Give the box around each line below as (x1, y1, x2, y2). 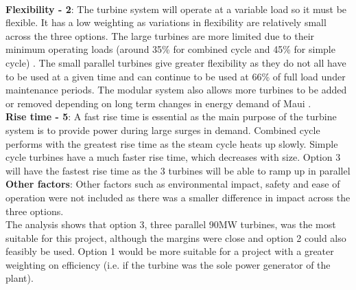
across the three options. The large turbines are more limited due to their (5, 28, 315, 43)
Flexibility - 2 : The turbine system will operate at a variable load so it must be (5, 1, 347, 16)
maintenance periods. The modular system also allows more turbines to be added (5, 82, 347, 97)
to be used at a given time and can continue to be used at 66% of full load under (5, 69, 346, 83)
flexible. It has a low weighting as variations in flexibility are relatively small (5, 15, 327, 30)
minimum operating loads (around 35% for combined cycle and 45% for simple (5, 42, 335, 56)
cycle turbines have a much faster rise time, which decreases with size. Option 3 (5, 150, 341, 164)
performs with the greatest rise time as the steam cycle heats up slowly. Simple (5, 136, 338, 150)
